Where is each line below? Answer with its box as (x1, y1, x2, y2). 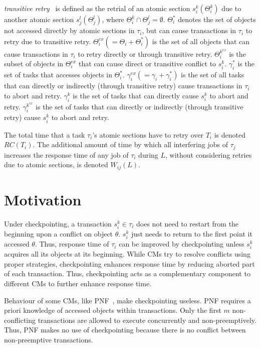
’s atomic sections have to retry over (92, 129, 203, 140)
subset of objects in (4, 58, 64, 69)
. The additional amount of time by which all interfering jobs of (33, 139, 228, 150)
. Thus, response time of (35, 239, 109, 249)
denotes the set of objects (178, 14, 256, 24)
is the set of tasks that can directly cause (73, 90, 199, 100)
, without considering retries (165, 149, 252, 160)
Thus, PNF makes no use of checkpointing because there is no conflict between (4, 324, 246, 335)
